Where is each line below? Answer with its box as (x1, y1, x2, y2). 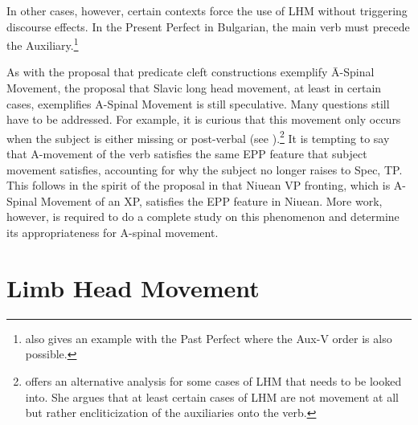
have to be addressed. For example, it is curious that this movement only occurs (6, 111, 401, 128)
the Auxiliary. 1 (6, 35, 79, 53)
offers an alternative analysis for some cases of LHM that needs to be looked (25, 372, 402, 389)
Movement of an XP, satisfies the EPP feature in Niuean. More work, (40, 192, 383, 209)
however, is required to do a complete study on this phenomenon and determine (6, 208, 400, 225)
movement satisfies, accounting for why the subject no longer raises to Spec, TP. (6, 161, 403, 178)
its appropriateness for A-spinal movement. (6, 224, 219, 241)
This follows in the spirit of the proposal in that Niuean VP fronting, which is (6, 177, 391, 194)
